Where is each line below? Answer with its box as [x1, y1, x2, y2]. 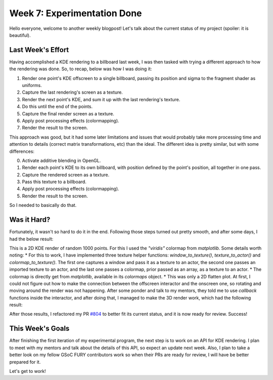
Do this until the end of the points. [22, 104, 93, 110]
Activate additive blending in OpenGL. [22, 157, 101, 163]
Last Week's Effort [9, 46, 69, 54]
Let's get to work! [9, 368, 47, 374]
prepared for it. [9, 359, 41, 365]
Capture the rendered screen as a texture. [22, 172, 110, 178]
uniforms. [22, 82, 42, 89]
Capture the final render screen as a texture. [22, 110, 115, 116]
